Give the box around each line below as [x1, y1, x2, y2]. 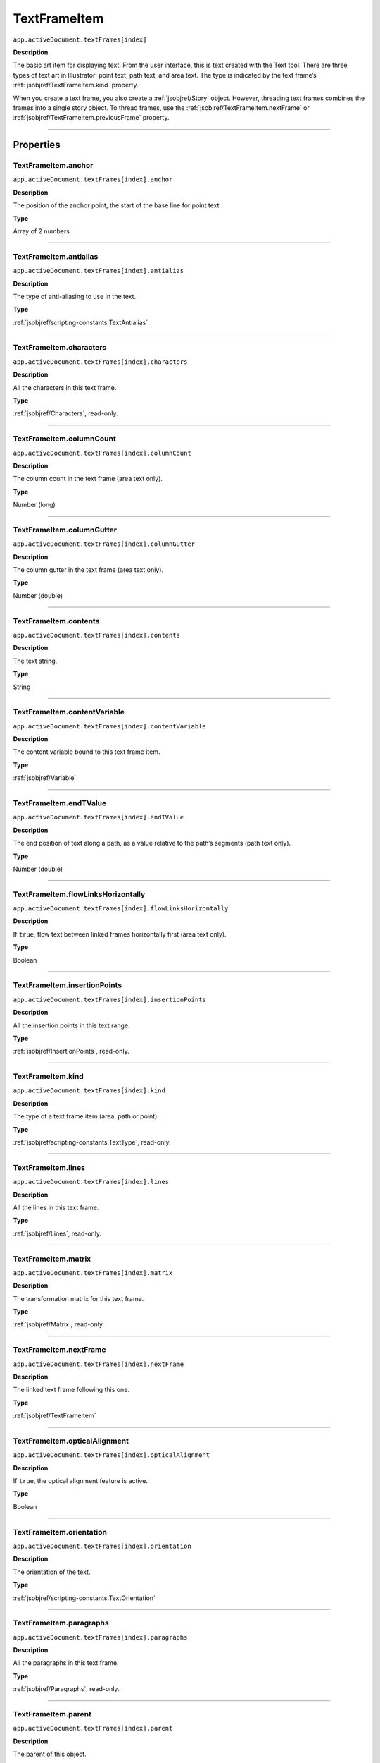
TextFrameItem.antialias [13, 251, 99, 261]
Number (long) [13, 501, 56, 509]
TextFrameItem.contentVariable [13, 707, 125, 717]
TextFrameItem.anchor [13, 161, 94, 171]
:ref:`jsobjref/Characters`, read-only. [13, 409, 119, 417]
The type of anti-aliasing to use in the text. [13, 292, 137, 300]
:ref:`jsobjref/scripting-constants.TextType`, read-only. [13, 1138, 172, 1147]
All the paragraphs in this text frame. [13, 1659, 119, 1667]
